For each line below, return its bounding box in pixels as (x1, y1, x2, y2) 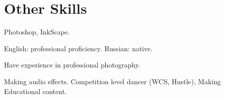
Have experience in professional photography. (4, 60, 140, 70)
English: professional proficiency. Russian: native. (4, 43, 153, 53)
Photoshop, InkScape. (4, 27, 70, 37)
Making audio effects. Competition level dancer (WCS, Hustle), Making (4, 76, 221, 86)
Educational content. (4, 86, 67, 96)
